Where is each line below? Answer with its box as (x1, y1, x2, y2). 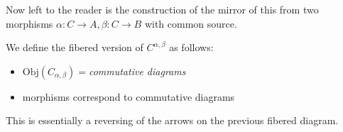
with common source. (144, 16, 237, 31)
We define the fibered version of (6, 40, 143, 55)
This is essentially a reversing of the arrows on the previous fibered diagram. (6, 113, 339, 128)
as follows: (169, 40, 214, 55)
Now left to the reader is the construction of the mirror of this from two (6, 2, 319, 16)
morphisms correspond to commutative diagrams (22, 89, 235, 104)
